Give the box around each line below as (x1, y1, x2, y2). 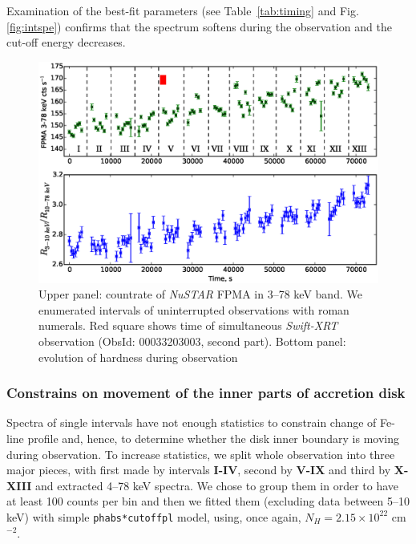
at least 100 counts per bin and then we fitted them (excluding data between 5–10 (6, 493, 410, 509)
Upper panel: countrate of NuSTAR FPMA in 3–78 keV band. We (38, 286, 362, 302)
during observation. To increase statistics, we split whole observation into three (6, 445, 395, 462)
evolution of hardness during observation (38, 348, 238, 365)
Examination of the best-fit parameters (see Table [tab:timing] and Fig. (6, 2, 359, 18)
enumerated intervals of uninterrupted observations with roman (38, 301, 349, 318)
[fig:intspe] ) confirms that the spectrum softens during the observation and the (6, 18, 392, 35)
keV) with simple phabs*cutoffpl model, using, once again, (6, 508, 301, 525)
